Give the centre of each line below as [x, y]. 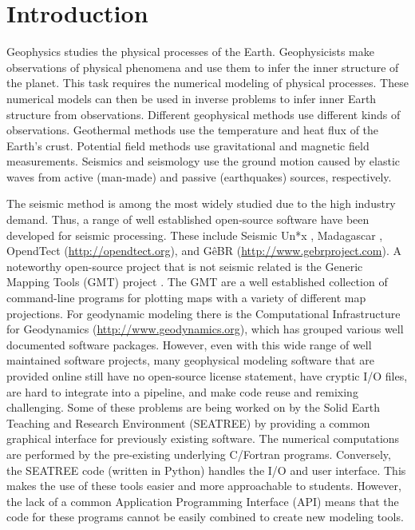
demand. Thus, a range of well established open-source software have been [188, 219]
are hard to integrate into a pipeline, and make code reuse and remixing [182, 391]
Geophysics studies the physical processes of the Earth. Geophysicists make [190, 52]
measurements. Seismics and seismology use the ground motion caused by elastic [204, 161]
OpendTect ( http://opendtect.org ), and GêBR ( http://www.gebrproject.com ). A [204, 251]
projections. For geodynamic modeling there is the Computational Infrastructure [204, 313]
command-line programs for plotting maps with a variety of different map [186, 298]
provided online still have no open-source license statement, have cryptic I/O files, [207, 376]
